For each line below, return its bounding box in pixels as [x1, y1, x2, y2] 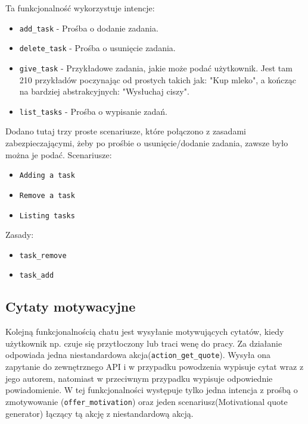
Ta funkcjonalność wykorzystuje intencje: [5, 2, 155, 14]
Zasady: [5, 228, 34, 241]
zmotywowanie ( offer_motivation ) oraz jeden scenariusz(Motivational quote [5, 395, 288, 407]
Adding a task [19, 171, 75, 180]
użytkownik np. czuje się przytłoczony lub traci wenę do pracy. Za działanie [5, 337, 282, 349]
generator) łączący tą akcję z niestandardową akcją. [5, 407, 194, 419]
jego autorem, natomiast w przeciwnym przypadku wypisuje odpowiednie [5, 372, 273, 384]
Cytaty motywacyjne [5, 297, 136, 316]
